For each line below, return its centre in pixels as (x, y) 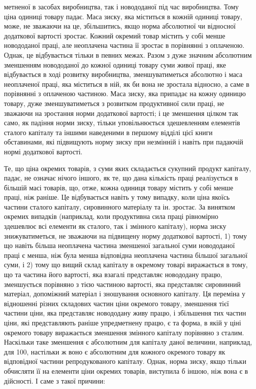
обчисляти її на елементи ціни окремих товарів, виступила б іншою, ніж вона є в (126, 371)
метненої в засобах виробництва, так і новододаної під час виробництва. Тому (121, 6)
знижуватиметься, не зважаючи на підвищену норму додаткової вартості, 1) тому (126, 235)
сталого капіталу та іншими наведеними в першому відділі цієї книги (108, 132)
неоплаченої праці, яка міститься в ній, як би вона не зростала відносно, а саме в (127, 84)
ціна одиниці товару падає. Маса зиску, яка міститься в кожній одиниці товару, (123, 16)
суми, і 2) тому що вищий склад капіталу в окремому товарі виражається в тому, (126, 265)
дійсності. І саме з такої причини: (55, 380)
